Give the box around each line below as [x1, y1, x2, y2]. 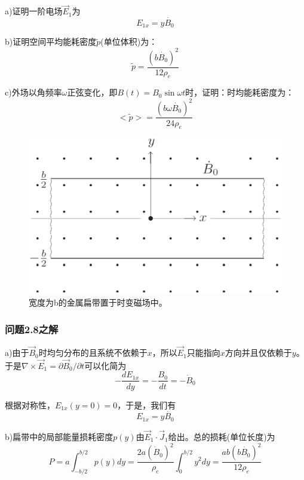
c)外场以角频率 [5, 86, 62, 99]
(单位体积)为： [100, 35, 158, 48]
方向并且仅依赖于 [225, 346, 292, 359]
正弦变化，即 [67, 86, 118, 99]
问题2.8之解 [5, 321, 59, 336]
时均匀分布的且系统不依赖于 [38, 346, 148, 359]
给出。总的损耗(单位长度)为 [168, 430, 275, 442]
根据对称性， [5, 398, 55, 411]
